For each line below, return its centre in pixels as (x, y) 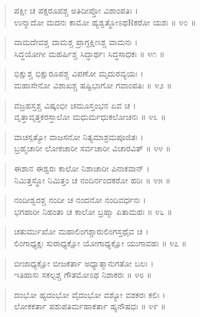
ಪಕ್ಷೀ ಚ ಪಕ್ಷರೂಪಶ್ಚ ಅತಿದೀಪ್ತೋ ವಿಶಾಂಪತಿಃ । (76, 10)
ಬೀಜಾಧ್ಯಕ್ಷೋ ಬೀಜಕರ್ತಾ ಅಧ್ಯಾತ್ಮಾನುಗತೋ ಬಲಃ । (84, 263)
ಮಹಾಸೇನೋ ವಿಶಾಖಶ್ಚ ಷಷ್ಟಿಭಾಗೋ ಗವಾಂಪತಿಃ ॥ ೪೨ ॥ (93, 85)
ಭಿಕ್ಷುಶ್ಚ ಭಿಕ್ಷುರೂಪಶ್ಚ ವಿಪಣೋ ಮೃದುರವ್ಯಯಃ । (79, 73)
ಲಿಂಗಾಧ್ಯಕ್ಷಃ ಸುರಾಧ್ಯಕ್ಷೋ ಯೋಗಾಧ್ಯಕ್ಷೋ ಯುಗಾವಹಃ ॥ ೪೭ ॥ (100, 242)
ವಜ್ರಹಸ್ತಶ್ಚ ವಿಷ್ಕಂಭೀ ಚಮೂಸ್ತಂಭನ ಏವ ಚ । (75, 105)
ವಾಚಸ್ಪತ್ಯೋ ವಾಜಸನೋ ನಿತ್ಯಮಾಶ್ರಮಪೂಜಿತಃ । (79, 136)
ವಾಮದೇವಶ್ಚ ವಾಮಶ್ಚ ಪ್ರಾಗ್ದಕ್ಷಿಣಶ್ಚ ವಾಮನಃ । (76, 42)
